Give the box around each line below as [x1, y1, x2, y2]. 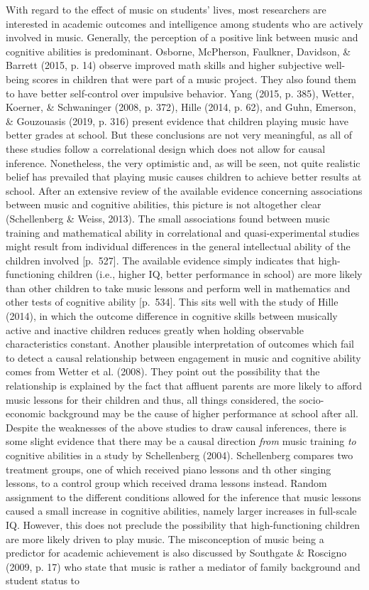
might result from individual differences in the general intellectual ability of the [6, 239, 351, 254]
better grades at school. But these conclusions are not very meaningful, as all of [6, 127, 353, 142]
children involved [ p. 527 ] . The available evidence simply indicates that [6, 252, 315, 267]
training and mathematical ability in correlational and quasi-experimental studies [6, 225, 360, 240]
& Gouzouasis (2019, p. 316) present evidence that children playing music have [6, 113, 349, 128]
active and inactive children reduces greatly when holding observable [6, 322, 304, 337]
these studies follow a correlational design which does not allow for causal [6, 141, 326, 156]
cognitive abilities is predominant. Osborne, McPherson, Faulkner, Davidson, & [6, 43, 351, 58]
